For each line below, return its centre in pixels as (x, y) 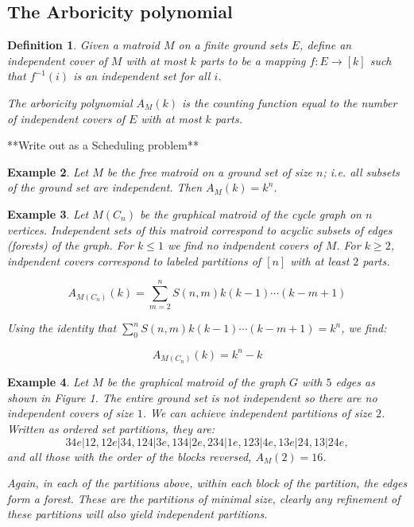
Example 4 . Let (48, 382)
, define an (326, 45)
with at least (320, 260)
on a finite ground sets (233, 45)
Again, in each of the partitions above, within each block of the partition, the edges (207, 483)
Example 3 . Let (48, 213)
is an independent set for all (142, 76)
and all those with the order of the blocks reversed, (130, 456)
